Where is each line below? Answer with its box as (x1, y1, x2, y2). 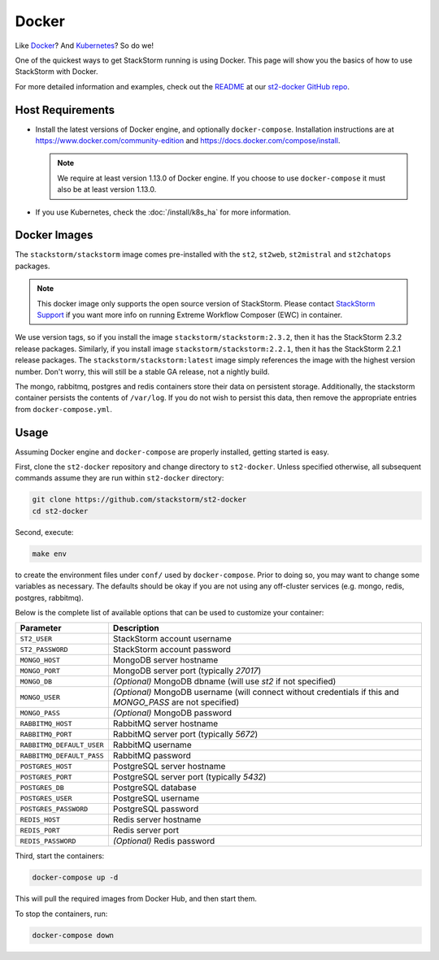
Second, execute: (15, 527, 74, 536)
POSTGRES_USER (20, 793, 72, 802)
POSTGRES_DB (20, 783, 64, 792)
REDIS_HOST (20, 815, 61, 824)
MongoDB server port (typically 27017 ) (112, 665, 262, 676)
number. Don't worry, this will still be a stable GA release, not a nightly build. (15, 367, 270, 376)
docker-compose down (32, 931, 114, 940)
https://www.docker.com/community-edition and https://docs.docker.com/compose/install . (35, 136, 341, 146)
